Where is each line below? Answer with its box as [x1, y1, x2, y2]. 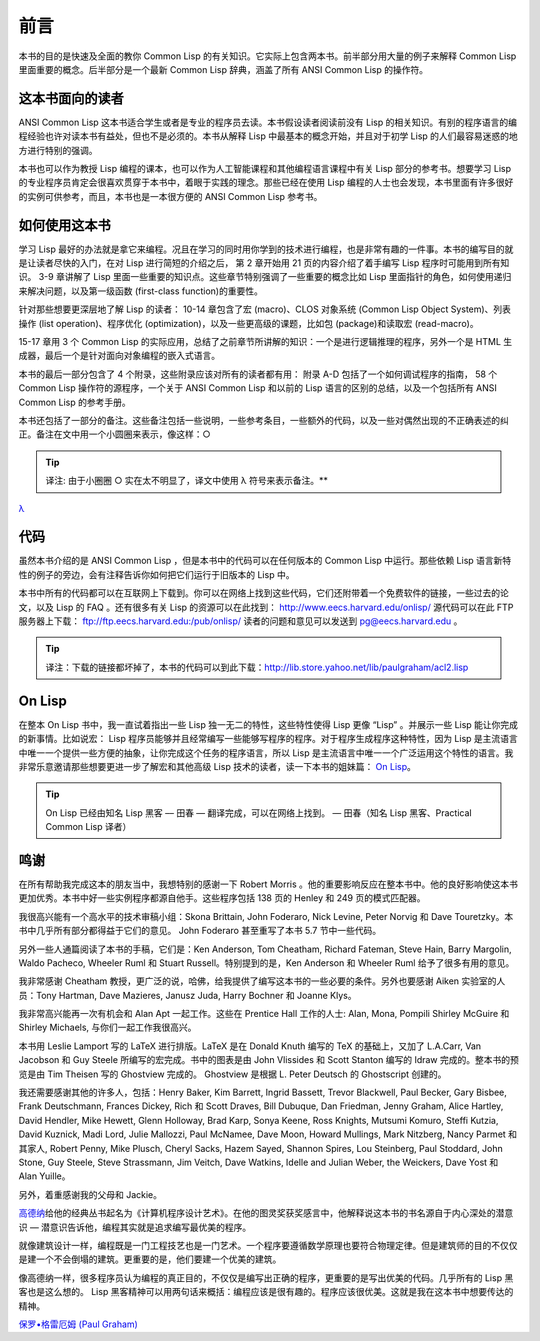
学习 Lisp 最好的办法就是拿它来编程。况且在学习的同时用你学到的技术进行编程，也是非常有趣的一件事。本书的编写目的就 [18, 243, 514, 255]
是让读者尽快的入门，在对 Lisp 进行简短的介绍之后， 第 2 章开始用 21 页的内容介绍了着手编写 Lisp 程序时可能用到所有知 [18, 257, 510, 269]
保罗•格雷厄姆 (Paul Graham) [18, 1318, 139, 1330]
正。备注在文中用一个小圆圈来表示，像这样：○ [18, 428, 211, 440]
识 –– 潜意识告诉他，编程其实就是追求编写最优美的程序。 [18, 1221, 252, 1233]
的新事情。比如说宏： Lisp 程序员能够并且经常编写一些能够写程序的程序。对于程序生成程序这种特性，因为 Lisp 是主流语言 [18, 733, 519, 745]
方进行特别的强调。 [18, 144, 98, 156]
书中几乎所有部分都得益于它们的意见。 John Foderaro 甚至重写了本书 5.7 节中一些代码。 [18, 925, 382, 937]
